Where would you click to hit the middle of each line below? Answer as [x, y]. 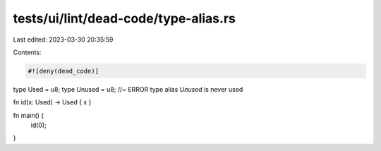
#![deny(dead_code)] [63, 71]
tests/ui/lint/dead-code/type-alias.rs [124, 18]
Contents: [27, 52]
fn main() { [29, 115]
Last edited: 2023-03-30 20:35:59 [63, 40]
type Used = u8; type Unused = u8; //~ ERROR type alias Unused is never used [128, 89]
